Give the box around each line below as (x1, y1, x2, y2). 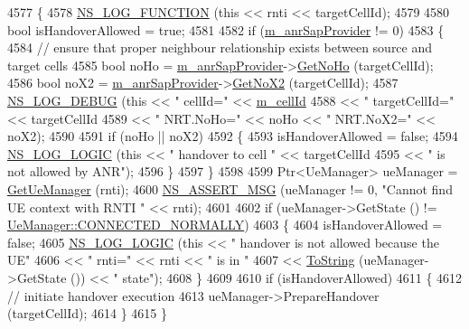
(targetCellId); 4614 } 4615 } (7, 304, 167, 323)
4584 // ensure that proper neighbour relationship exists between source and (7, 38, 433, 57)
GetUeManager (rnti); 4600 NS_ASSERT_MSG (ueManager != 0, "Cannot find (7, 179, 453, 198)
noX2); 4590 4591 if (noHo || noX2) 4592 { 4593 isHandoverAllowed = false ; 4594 (7, 127, 458, 146)
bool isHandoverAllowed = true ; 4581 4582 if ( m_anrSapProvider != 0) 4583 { (7, 20, 445, 39)
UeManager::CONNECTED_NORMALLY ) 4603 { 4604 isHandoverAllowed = (7, 215, 443, 234)
